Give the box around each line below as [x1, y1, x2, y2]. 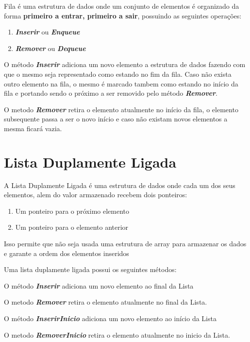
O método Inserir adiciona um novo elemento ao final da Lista [4, 280, 194, 291]
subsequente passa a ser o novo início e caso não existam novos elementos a [4, 114, 228, 124]
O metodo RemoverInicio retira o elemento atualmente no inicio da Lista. [4, 329, 230, 340]
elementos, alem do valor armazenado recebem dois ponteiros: [4, 189, 187, 200]
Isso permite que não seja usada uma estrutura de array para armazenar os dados [4, 239, 247, 249]
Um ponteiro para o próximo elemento [15, 205, 130, 216]
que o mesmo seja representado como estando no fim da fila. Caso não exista [4, 68, 232, 79]
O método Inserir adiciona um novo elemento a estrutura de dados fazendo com [4, 59, 246, 69]
